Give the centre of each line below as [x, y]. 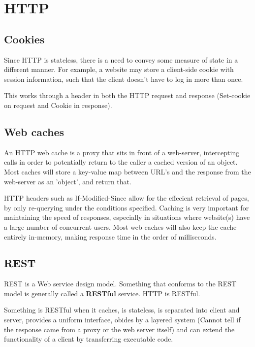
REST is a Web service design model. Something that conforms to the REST [120, 284]
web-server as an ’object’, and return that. [68, 181]
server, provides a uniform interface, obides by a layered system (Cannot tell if [122, 320]
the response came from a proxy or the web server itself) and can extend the [119, 329]
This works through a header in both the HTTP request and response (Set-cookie [127, 95]
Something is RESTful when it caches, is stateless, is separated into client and [122, 310]
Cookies [24, 39]
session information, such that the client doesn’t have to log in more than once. [124, 79]
